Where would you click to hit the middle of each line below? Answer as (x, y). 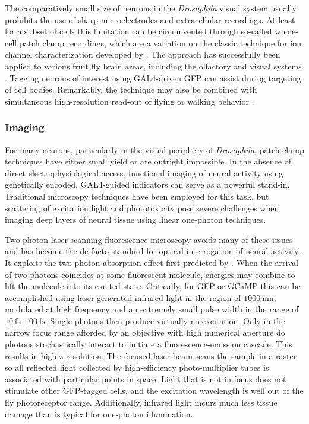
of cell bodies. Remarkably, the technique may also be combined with (131, 89)
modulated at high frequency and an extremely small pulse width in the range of (152, 309)
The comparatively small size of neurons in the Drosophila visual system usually (151, 8)
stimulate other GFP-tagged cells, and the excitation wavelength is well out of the (154, 390)
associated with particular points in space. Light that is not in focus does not (146, 379)
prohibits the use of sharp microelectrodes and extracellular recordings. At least (150, 19)
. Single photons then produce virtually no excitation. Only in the (165, 320)
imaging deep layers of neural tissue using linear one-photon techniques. (135, 219)
